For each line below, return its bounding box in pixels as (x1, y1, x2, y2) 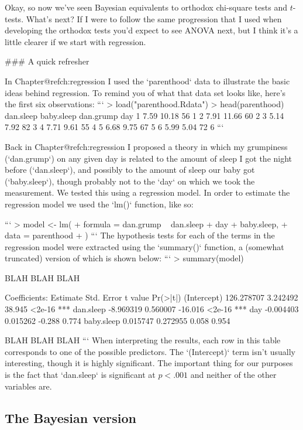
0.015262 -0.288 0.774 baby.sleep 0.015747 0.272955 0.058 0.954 (5, 314, 230, 326)
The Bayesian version (5, 408, 136, 426)
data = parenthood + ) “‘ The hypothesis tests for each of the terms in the (5, 229, 275, 241)
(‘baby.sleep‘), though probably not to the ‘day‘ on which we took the (5, 175, 255, 187)
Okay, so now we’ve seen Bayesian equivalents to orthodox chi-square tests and (5, 1, 287, 13)
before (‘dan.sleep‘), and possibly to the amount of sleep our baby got (5, 163, 255, 176)
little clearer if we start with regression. (5, 35, 146, 47)
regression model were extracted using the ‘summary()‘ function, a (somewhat (5, 240, 284, 252)
